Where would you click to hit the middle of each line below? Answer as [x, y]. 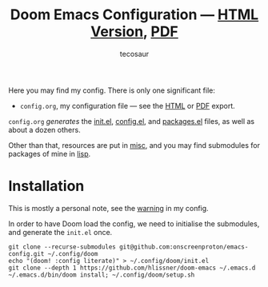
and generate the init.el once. [60, 232]
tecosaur [134, 54]
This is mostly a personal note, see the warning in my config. [109, 208]
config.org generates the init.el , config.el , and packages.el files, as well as [132, 121]
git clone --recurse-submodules [62, 247]
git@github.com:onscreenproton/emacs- [184, 247]
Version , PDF [134, 32]
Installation [46, 186]
